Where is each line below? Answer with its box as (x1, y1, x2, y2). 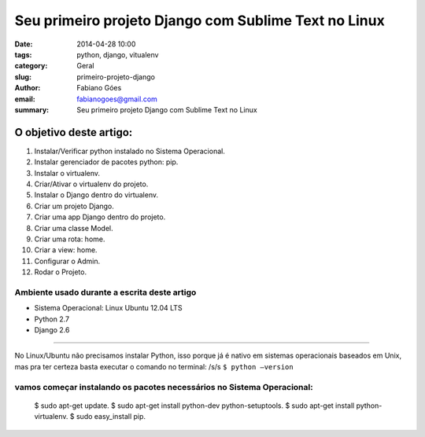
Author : (14, 83, 41, 93)
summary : (14, 105, 50, 114)
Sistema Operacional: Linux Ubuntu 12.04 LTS (34, 303, 183, 313)
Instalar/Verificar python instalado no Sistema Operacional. (34, 146, 226, 156)
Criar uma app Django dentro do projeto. (34, 212, 166, 222)
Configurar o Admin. (34, 256, 101, 266)
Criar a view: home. (34, 245, 98, 255)
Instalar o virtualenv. (34, 168, 101, 178)
